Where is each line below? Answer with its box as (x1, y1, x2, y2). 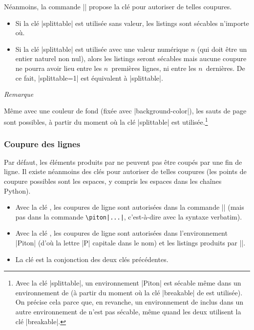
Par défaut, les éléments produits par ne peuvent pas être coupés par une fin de (4, 156, 242, 167)
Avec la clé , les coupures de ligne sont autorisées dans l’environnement (15, 228, 228, 238)
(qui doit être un (197, 44, 247, 54)
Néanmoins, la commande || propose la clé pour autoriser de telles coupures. (4, 1, 232, 11)
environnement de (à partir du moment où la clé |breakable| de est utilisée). (15, 287, 243, 297)
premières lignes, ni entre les (111, 63, 196, 73)
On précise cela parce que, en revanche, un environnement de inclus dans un (15, 297, 244, 307)
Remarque (4, 89, 34, 99)
